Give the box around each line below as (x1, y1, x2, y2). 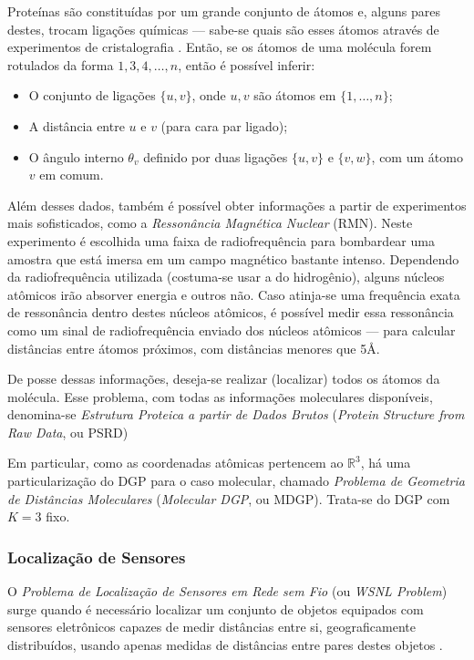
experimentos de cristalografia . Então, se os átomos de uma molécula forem (7, 37, 432, 57)
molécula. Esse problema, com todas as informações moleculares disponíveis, (7, 387, 433, 406)
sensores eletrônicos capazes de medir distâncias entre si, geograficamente (7, 617, 416, 636)
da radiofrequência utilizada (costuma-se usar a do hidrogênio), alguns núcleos (7, 267, 445, 286)
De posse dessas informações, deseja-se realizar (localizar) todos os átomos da (7, 369, 440, 388)
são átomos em (253, 86, 336, 105)
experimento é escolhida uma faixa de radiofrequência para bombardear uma (7, 231, 435, 250)
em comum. (39, 165, 104, 184)
